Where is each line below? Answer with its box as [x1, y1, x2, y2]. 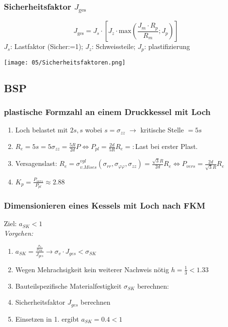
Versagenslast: [15, 158, 57, 168]
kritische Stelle [140, 125, 184, 135]
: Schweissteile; [92, 41, 136, 51]
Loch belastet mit [15, 125, 68, 135]
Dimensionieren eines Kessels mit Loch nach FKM [4, 199, 206, 212]
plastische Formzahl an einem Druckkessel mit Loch [4, 106, 211, 118]
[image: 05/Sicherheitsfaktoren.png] [4, 59, 126, 66]
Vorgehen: [4, 228, 33, 238]
